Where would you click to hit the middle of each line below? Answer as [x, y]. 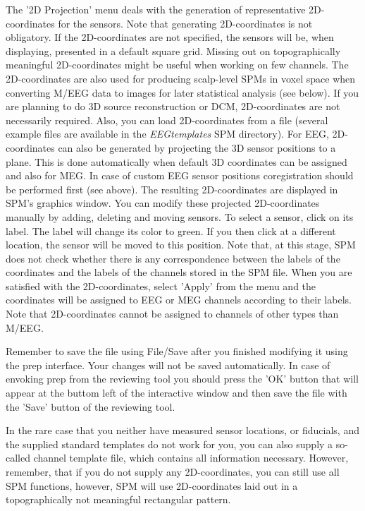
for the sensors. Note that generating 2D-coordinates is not [185, 23]
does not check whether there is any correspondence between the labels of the [173, 258]
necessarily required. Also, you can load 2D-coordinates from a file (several [167, 120]
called [18, 458]
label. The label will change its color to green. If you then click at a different [171, 230]
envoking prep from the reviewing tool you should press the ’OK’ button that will [182, 379]
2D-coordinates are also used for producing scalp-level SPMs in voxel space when [181, 78]
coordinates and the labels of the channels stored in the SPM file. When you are [179, 272]
